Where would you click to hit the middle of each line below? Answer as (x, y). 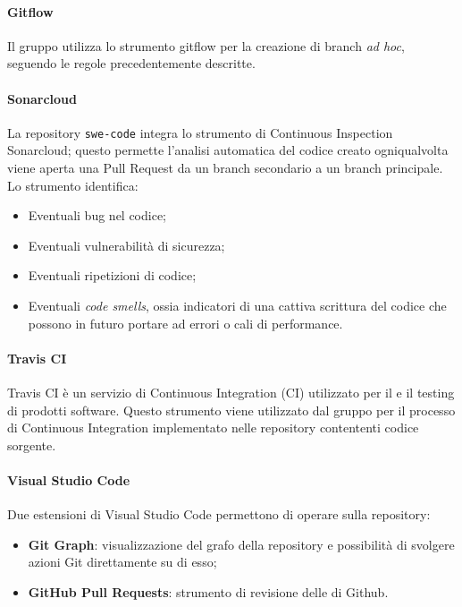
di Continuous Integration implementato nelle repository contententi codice (213, 427)
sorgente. (32, 445)
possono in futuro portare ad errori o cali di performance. (185, 323)
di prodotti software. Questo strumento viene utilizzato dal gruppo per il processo (231, 410)
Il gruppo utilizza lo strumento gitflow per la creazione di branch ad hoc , (206, 45)
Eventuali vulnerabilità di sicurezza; (126, 245)
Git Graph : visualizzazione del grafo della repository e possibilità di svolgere (241, 544)
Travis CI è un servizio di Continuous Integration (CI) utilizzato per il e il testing (231, 392)
